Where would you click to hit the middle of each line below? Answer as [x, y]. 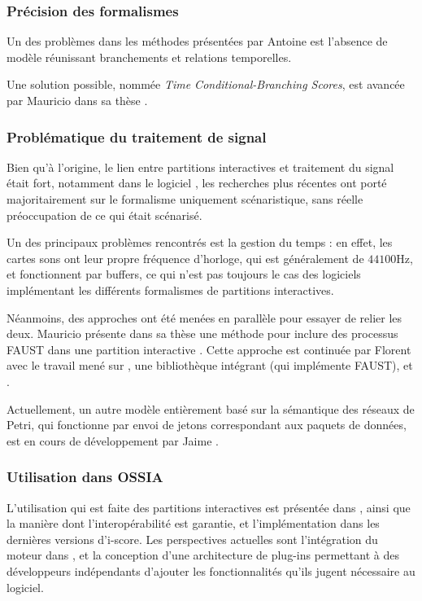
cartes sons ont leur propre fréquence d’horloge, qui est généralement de [185, 258]
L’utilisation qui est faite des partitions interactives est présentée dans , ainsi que [209, 507]
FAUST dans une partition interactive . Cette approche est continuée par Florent [209, 349]
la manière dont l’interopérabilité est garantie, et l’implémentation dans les [193, 523]
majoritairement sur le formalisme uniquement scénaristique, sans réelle [185, 199]
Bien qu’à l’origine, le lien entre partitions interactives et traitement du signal [200, 167]
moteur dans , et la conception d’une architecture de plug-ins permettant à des [203, 555]
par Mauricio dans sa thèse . [77, 100]
